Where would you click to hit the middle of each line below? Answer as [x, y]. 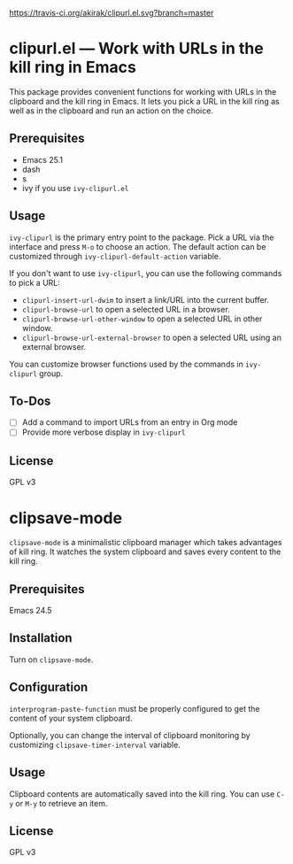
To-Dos [30, 401]
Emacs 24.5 [31, 611]
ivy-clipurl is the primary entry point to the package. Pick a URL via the [142, 237]
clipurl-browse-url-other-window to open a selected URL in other [142, 319]
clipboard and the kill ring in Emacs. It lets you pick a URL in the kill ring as [145, 101]
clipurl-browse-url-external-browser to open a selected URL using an [151, 337]
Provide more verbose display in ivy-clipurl [104, 432]
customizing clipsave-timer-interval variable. [95, 744]
